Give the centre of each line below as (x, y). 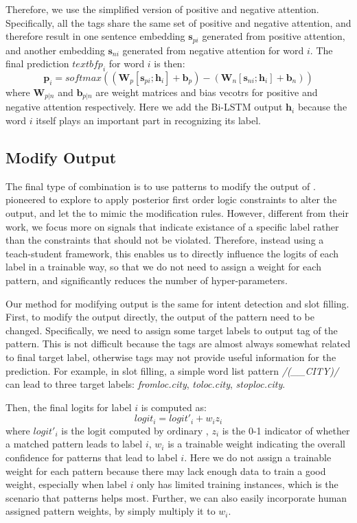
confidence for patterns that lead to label (92, 457)
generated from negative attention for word (213, 50)
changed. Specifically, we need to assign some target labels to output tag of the (172, 330)
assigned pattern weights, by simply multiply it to (111, 511)
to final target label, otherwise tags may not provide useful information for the (171, 357)
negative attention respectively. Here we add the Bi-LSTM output (144, 107)
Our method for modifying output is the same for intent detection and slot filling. (177, 303)
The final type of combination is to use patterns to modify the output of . (161, 186)
